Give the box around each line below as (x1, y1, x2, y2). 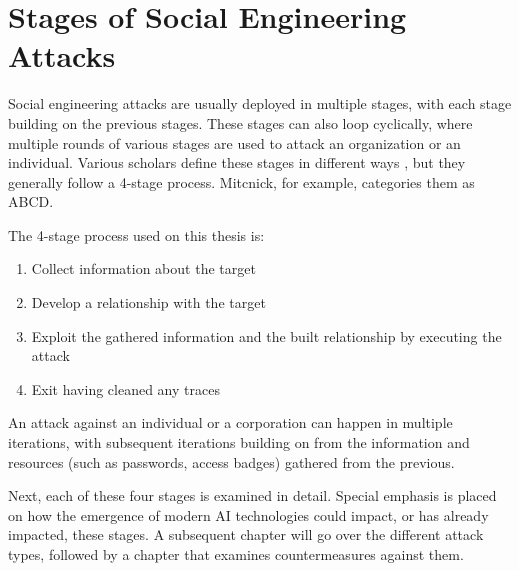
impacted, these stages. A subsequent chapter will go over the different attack (8, 524, 484, 545)
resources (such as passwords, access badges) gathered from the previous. (8, 451, 455, 472)
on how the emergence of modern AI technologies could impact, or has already (8, 504, 489, 525)
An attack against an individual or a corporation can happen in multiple (8, 412, 453, 433)
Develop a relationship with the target (31, 292, 266, 313)
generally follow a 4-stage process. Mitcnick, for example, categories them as (8, 171, 475, 192)
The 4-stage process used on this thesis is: (8, 224, 265, 245)
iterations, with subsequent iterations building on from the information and (8, 432, 470, 453)
